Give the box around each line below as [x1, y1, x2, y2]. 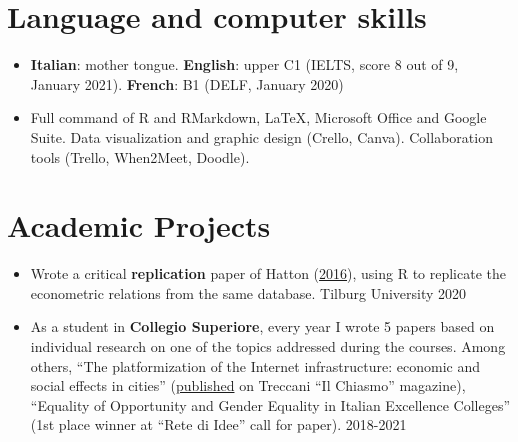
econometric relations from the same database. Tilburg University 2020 [30, 282, 467, 303]
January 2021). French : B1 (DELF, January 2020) [30, 73, 344, 94]
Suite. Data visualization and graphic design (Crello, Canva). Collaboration [30, 126, 493, 147]
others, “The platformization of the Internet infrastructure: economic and [30, 355, 480, 376]
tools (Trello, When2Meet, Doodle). [30, 146, 250, 167]
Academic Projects [7, 205, 271, 246]
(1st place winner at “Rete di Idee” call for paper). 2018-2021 [30, 414, 407, 435]
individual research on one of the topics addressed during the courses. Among [30, 336, 506, 356]
